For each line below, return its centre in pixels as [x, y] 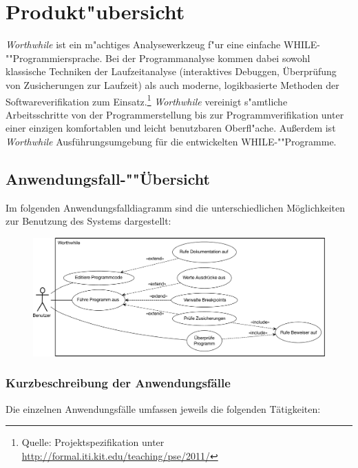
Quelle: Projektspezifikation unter [93, 442]
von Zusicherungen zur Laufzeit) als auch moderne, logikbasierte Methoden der [172, 84]
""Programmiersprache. [54, 58]
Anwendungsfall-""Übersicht [108, 178]
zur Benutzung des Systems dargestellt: [88, 221]
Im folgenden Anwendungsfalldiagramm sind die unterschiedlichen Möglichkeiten [176, 207]
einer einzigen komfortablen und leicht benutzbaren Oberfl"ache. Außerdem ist [171, 128]
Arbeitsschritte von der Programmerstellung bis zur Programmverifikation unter [175, 114]
